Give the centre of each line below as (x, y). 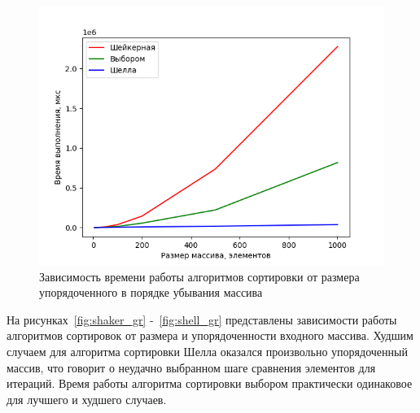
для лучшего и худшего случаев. (87, 399)
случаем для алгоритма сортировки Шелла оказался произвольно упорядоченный (207, 351)
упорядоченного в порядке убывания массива (151, 292)
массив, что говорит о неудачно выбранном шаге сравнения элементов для (191, 367)
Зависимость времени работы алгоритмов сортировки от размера (199, 276)
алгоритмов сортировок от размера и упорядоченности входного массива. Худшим (210, 335)
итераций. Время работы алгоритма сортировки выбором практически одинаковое (210, 383)
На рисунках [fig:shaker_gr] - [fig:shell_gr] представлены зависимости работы (202, 319)
